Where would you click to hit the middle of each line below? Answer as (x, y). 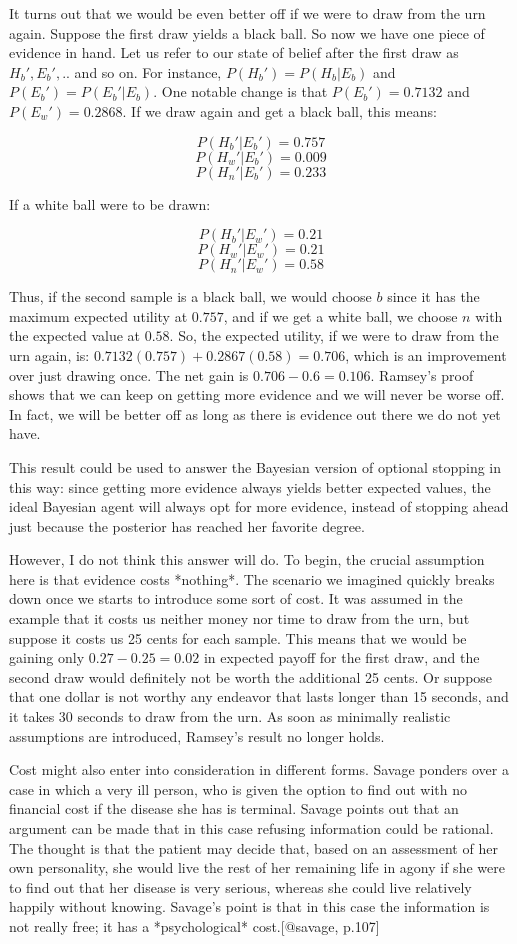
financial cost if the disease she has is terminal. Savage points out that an (234, 808)
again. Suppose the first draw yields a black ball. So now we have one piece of (247, 32)
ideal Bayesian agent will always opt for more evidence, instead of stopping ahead (259, 506)
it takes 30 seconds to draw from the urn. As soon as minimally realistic (230, 716)
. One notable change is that (240, 91)
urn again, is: (49, 354)
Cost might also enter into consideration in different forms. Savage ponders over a (259, 769)
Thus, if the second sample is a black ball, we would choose (190, 296)
